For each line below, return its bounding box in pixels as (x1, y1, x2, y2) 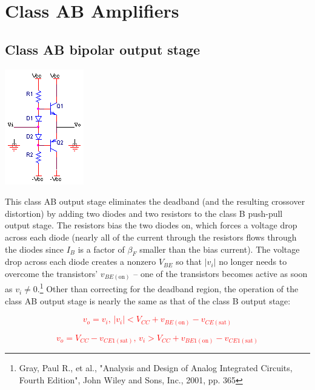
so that (176, 255, 202, 268)
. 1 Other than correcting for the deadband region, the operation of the (37, 281, 299, 295)
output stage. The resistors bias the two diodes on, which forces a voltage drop (5, 219, 297, 231)
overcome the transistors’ (5, 267, 98, 279)
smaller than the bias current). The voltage (139, 242, 300, 255)
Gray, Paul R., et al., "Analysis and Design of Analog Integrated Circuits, (19, 361, 293, 374)
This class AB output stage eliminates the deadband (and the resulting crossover (5, 195, 305, 208)
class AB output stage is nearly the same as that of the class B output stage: (5, 294, 291, 307)
